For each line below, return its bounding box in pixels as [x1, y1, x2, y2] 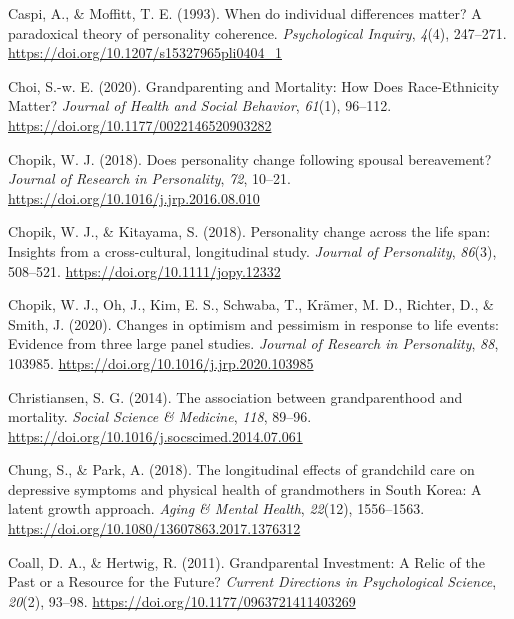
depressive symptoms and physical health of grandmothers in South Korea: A [8, 478, 482, 499]
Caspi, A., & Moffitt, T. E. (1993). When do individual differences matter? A [8, 3, 482, 23]
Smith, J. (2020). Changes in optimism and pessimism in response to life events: [8, 313, 499, 334]
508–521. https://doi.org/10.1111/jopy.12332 [8, 260, 281, 281]
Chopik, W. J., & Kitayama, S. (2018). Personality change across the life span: [8, 221, 491, 242]
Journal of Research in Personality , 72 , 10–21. [8, 168, 291, 189]
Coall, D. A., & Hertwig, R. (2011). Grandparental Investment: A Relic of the [8, 551, 485, 572]
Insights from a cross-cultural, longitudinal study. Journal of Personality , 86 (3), [8, 240, 497, 261]
